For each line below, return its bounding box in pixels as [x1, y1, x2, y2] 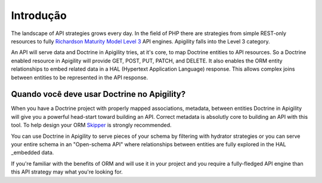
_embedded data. [11, 149, 54, 156]
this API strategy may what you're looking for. [11, 168, 123, 175]
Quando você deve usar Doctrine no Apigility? [11, 89, 186, 99]
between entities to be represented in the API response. [11, 74, 148, 81]
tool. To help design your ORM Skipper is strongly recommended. [11, 122, 172, 129]
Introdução [11, 9, 67, 22]
